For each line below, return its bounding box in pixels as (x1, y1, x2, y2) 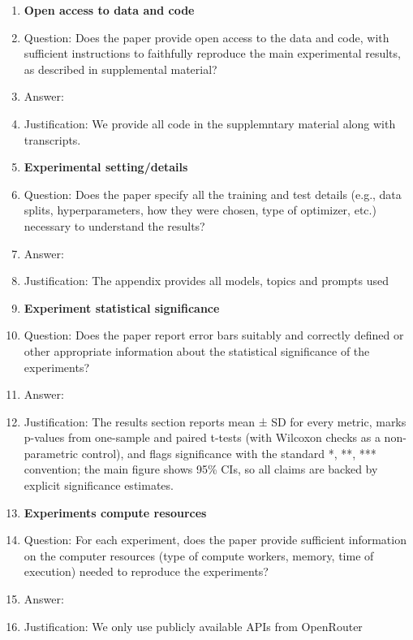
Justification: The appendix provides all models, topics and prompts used (24, 272, 389, 289)
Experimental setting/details (24, 158, 188, 175)
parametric (24, 444, 78, 461)
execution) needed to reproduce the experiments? (24, 563, 269, 580)
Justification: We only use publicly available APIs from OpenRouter (24, 617, 363, 634)
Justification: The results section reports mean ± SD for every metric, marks (24, 413, 407, 430)
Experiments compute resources (24, 504, 207, 521)
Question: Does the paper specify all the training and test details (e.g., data (24, 185, 402, 202)
